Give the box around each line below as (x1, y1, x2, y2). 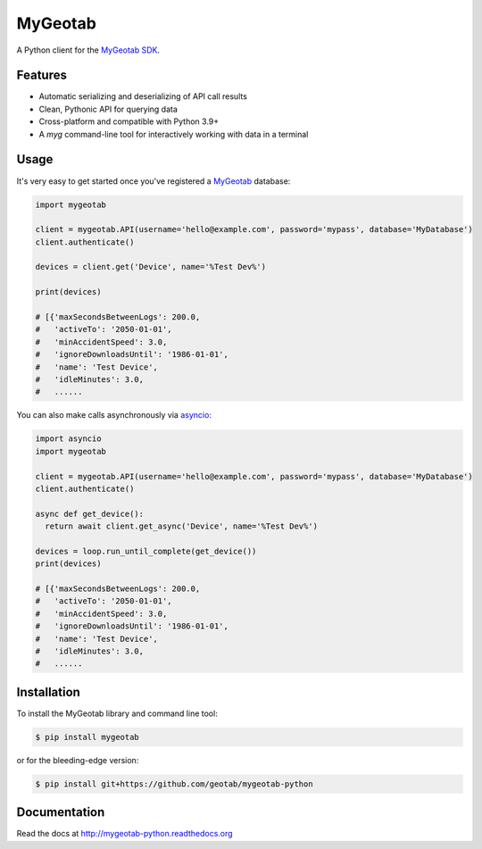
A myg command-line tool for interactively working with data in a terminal (38, 129, 309, 139)
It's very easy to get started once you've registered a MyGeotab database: (16, 175, 291, 187)
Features (16, 68, 67, 83)
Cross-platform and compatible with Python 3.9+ (38, 116, 220, 127)
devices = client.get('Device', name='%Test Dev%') (35, 262, 267, 272)
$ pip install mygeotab (35, 732, 140, 742)
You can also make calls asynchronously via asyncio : (16, 410, 212, 420)
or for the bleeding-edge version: (16, 754, 139, 765)
